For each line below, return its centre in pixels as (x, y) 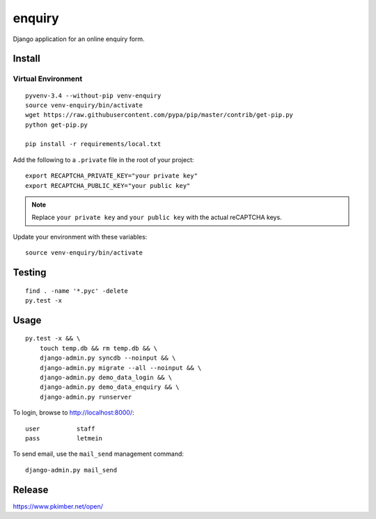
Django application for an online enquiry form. (79, 39)
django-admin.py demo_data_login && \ (106, 377)
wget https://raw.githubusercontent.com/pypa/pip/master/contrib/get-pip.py (159, 115)
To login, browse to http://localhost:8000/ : (73, 413)
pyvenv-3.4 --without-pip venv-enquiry (93, 95)
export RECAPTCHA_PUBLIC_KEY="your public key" (108, 185)
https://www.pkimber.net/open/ (58, 506)
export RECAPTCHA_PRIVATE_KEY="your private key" (112, 176)
